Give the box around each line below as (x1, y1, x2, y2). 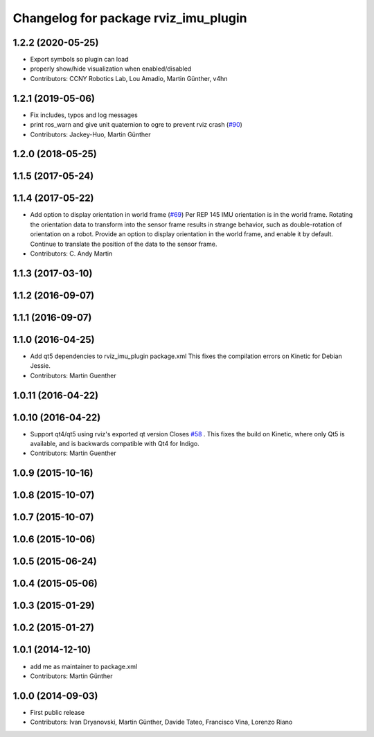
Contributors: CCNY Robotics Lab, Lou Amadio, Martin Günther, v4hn (30, 74, 228, 82)
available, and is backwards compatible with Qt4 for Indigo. (30, 440, 200, 448)
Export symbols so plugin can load (30, 55, 129, 64)
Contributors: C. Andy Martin (30, 249, 113, 258)
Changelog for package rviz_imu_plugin (12, 10, 247, 26)
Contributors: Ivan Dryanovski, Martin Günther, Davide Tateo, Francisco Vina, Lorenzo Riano (30, 718, 293, 727)
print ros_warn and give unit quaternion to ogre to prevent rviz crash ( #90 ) (30, 121, 242, 129)
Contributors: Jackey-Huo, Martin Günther (30, 130, 151, 139)
